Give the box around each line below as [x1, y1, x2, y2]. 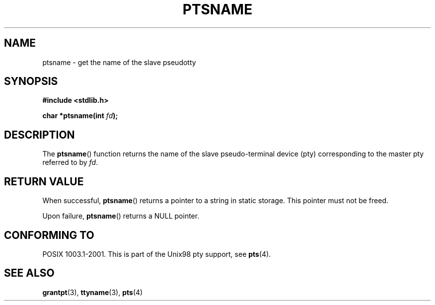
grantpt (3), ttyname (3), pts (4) [42, 288, 143, 297]
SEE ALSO [4, 267, 55, 280]
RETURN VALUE [4, 175, 84, 188]
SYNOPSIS [4, 75, 58, 88]
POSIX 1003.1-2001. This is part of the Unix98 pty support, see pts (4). [42, 249, 271, 258]
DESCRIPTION [4, 128, 75, 141]
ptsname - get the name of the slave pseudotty [42, 58, 196, 67]
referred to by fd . [42, 158, 98, 167]
